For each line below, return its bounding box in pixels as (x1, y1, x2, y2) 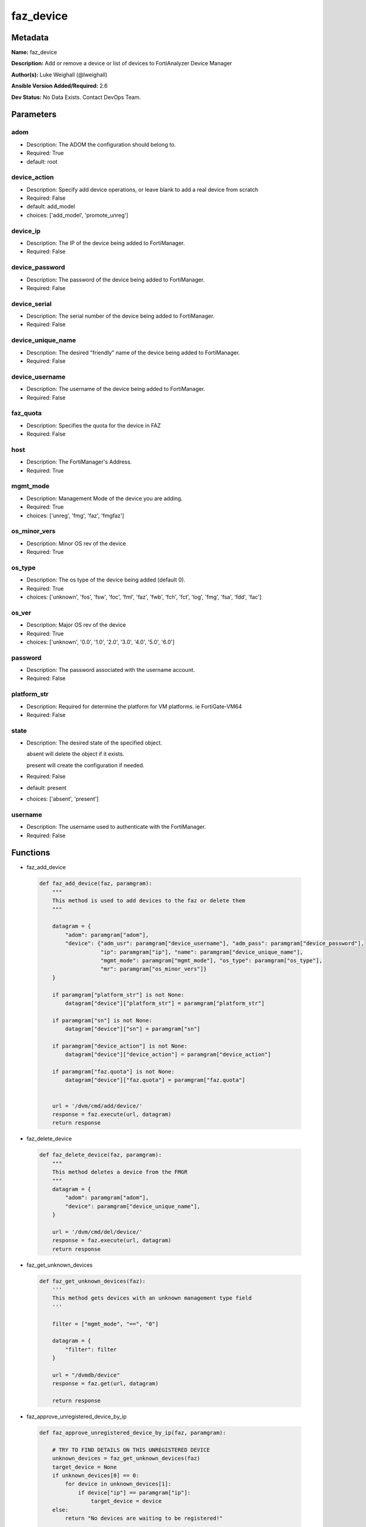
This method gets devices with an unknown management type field (52, 1295, 252, 1302)
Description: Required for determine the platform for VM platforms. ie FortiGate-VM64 (26, 702, 242, 710)
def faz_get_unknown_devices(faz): (39, 1277, 146, 1285)
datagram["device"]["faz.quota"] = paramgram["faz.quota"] (65, 1077, 246, 1084)
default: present (26, 784, 67, 791)
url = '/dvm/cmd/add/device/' (52, 1102, 143, 1109)
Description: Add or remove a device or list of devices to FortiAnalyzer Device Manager (11, 60, 232, 67)
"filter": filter (65, 1346, 117, 1353)
